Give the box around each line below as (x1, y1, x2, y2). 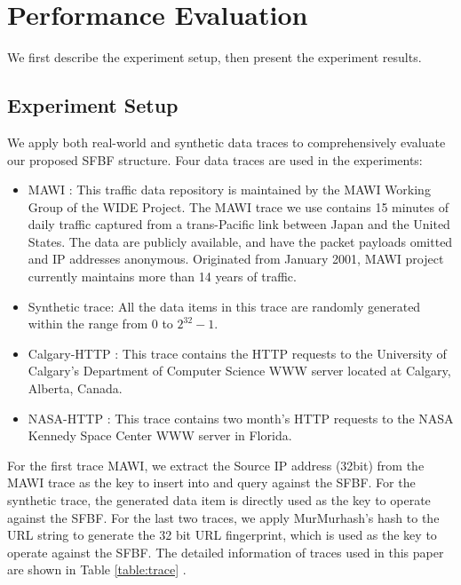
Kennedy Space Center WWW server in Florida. (28, 426, 292, 445)
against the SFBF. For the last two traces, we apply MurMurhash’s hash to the (7, 508, 440, 526)
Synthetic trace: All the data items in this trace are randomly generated (28, 296, 421, 315)
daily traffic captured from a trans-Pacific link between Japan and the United (28, 215, 450, 233)
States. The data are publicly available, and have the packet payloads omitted (28, 232, 453, 250)
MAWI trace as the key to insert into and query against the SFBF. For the (7, 473, 416, 492)
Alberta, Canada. (28, 379, 123, 398)
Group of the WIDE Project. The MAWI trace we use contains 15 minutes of (28, 197, 449, 216)
